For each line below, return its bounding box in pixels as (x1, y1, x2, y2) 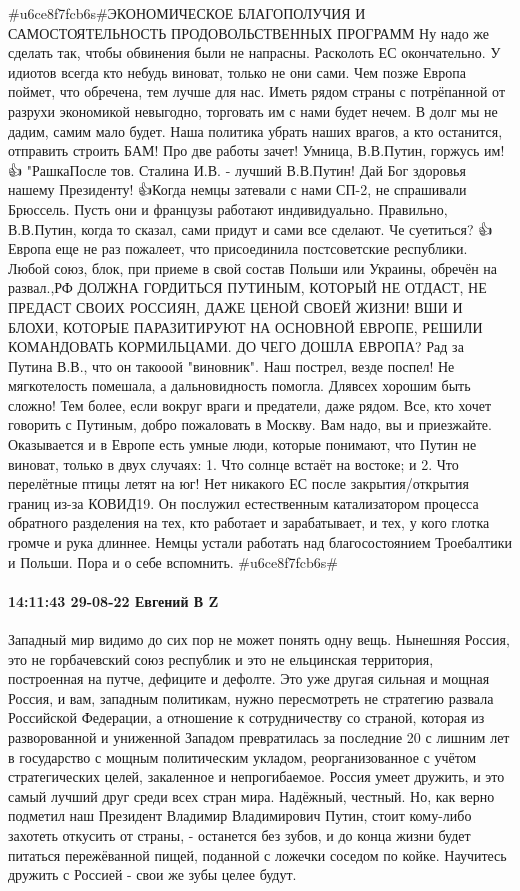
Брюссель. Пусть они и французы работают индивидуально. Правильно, (8, 198, 448, 219)
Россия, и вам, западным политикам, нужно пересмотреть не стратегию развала (8, 687, 494, 708)
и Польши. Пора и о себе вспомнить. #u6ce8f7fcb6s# (8, 551, 338, 572)
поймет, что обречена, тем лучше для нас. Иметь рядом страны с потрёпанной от (8, 81, 505, 102)
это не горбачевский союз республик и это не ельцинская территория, (8, 648, 434, 669)
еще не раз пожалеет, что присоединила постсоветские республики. (55, 238, 468, 259)
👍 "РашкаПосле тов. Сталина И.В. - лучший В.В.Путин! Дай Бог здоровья (8, 159, 466, 180)
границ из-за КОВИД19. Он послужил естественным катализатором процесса (8, 492, 479, 513)
